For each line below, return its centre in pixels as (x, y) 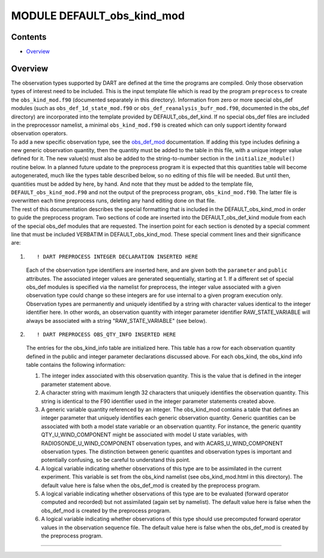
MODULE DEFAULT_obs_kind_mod (98, 16)
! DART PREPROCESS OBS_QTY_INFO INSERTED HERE (106, 334)
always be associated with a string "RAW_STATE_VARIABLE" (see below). (116, 320)
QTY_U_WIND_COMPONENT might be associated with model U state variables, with (144, 435)
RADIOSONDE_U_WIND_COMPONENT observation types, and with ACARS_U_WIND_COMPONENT (162, 443)
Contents (29, 37)
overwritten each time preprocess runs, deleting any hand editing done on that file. (113, 201)
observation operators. (40, 133)
